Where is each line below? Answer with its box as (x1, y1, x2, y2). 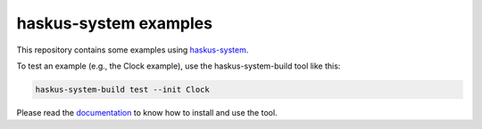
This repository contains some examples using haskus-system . (16, 44, 249, 55)
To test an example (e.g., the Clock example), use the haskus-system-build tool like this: (16, 60, 341, 71)
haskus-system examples (16, 13, 213, 33)
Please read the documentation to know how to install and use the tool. (16, 107, 278, 117)
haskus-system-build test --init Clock (35, 85, 210, 94)
